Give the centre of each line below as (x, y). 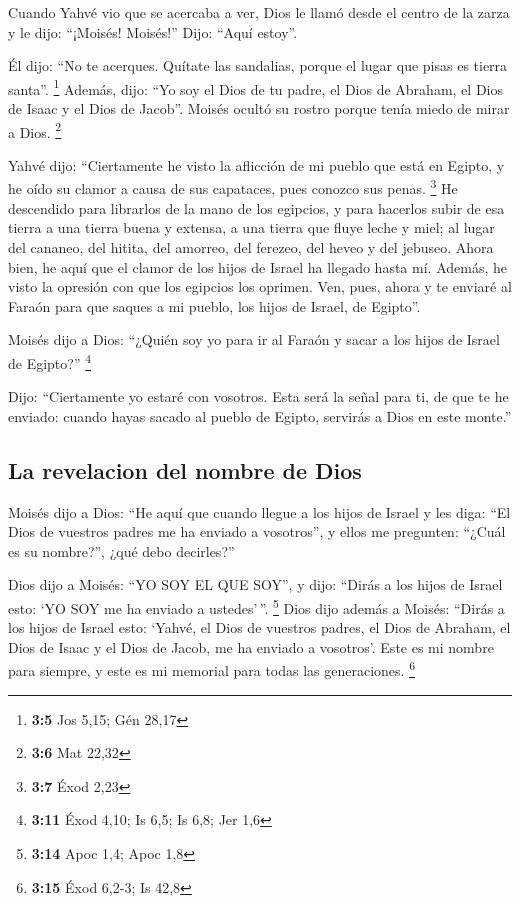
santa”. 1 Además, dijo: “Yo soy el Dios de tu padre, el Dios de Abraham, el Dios (255, 87)
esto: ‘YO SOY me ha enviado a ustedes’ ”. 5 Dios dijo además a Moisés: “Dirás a (256, 606)
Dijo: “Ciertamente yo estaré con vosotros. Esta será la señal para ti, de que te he (258, 396)
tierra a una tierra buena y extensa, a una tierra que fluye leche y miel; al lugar (251, 227)
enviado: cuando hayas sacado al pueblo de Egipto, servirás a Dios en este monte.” (260, 415)
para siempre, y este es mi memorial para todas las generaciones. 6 (211, 668)
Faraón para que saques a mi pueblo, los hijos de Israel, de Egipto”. (214, 305)
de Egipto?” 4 (50, 361)
